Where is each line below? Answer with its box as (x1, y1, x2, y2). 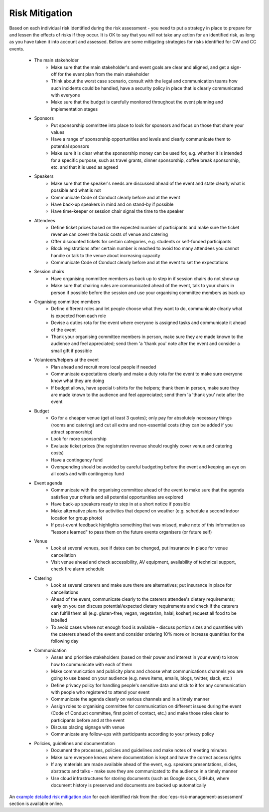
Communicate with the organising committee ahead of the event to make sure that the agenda (51, 487, 244, 493)
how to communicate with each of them (51, 661, 133, 667)
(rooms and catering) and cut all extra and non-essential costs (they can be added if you (51, 422, 233, 428)
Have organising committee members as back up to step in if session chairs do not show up (51, 275, 240, 282)
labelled (51, 617, 67, 623)
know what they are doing (51, 378, 105, 384)
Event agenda (34, 480, 63, 486)
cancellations (51, 589, 79, 595)
